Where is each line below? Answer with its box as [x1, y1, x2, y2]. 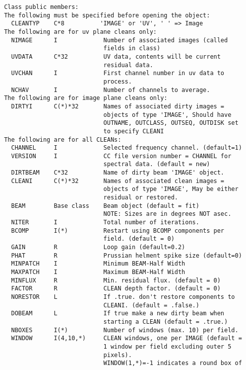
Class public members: [4, 3, 79, 10]
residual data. [103, 61, 153, 69]
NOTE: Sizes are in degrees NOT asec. [103, 210, 232, 218]
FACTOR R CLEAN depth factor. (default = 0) [11, 285, 221, 292]
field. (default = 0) [103, 235, 175, 243]
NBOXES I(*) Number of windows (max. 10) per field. [11, 326, 239, 334]
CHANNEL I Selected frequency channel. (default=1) [11, 144, 242, 152]
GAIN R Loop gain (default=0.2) [11, 244, 185, 251]
